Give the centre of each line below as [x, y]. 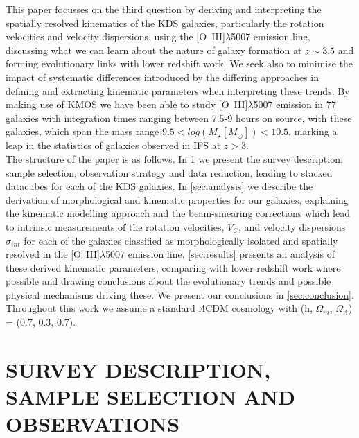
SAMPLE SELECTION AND [150, 397]
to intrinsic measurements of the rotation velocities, [115, 226]
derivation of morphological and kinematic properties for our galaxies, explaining [177, 199]
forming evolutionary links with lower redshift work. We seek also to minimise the [179, 63]
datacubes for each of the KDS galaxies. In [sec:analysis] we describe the [159, 186]
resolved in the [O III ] [53, 254]
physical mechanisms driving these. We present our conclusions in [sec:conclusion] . [180, 294]
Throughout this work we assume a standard [100, 308]
